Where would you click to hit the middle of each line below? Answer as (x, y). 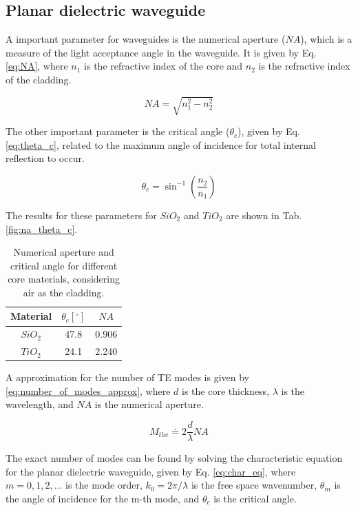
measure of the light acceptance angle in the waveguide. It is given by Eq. (161, 52)
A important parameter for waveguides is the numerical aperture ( (146, 39)
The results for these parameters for (81, 215)
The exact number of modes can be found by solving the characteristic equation (174, 458)
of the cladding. (39, 79)
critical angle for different (64, 265)
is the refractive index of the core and (164, 66)
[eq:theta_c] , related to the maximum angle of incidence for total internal (161, 144)
